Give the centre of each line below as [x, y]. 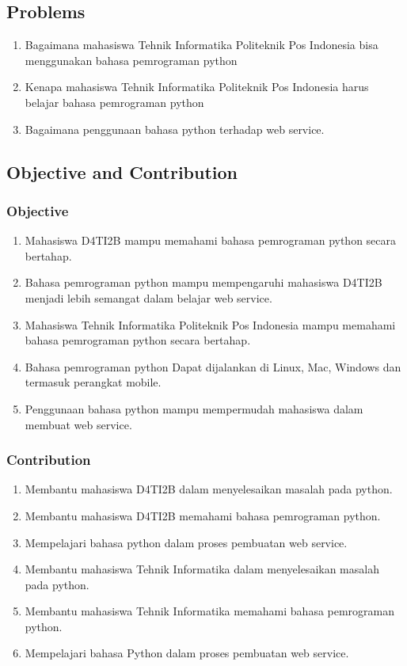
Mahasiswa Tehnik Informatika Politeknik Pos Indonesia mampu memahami [210, 324]
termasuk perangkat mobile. [93, 382]
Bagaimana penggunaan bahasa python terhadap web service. [175, 129]
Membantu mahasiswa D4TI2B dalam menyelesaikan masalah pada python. [209, 489]
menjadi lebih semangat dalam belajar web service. [148, 297]
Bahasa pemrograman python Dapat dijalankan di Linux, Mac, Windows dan [213, 366]
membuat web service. [78, 424]
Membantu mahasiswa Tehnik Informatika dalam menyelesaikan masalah [202, 569]
